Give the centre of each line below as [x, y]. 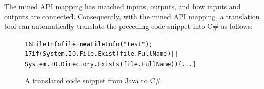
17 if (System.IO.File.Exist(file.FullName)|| [101, 54]
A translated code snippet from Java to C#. [94, 80]
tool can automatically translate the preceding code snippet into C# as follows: [128, 26]
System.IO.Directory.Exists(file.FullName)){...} [111, 64]
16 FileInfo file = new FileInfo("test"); [89, 44]
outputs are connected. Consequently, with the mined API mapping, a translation [132, 16]
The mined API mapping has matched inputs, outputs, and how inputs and [123, 6]
